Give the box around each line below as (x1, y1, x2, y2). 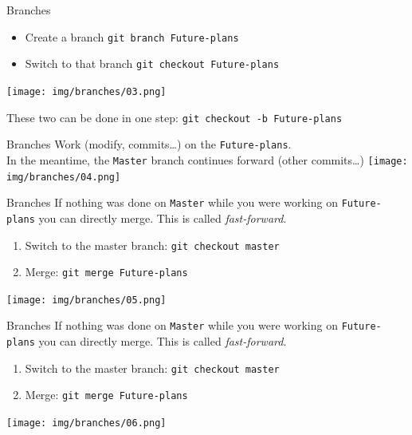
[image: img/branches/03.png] (6, 85, 167, 97)
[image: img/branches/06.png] (6, 417, 167, 429)
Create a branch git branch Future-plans (25, 28, 239, 45)
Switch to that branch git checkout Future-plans (25, 55, 280, 72)
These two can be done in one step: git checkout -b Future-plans (6, 109, 343, 125)
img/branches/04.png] (6, 171, 121, 183)
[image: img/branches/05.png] (6, 294, 167, 306)
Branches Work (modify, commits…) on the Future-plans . (6, 136, 292, 152)
